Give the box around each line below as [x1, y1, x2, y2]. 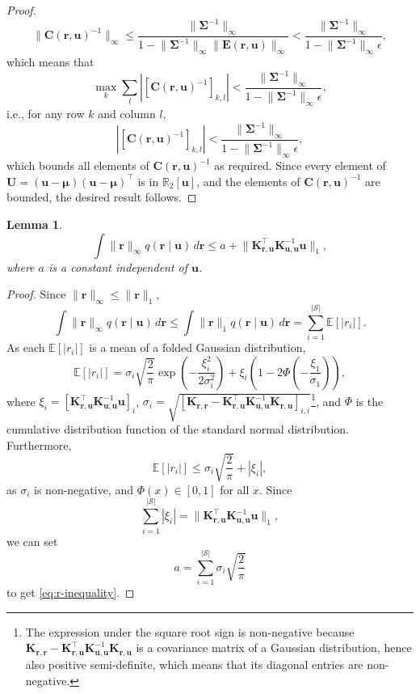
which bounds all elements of [6, 157, 149, 174]
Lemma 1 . [6, 215, 63, 232]
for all [220, 480, 250, 497]
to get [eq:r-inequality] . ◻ [6, 584, 135, 601]
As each [6, 339, 45, 356]
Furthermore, [6, 436, 72, 453]
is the [355, 392, 384, 409]
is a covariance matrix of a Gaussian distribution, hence [136, 639, 412, 656]
